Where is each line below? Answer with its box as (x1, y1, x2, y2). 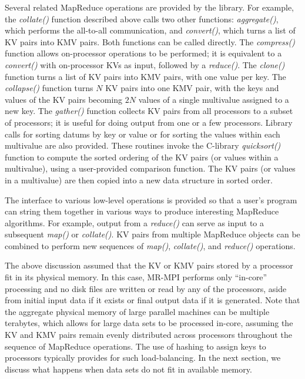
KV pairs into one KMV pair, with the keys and (105, 82, 279, 94)
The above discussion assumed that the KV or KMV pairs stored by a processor (5, 259, 293, 271)
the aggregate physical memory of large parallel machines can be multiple (5, 305, 270, 317)
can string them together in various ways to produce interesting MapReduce (5, 205, 279, 217)
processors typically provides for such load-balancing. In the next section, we (5, 351, 281, 364)
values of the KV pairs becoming (5, 93, 123, 105)
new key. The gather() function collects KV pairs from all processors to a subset (5, 105, 293, 117)
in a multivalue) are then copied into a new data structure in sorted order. (5, 173, 273, 186)
